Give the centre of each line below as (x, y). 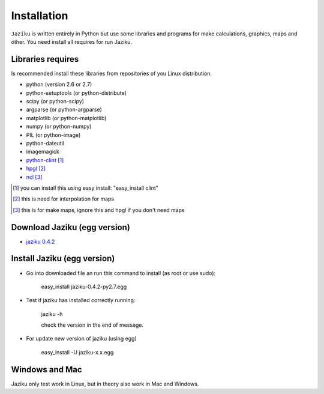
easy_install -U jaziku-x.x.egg (77, 352)
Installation (40, 16)
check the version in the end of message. (92, 325)
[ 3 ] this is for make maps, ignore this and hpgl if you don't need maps (99, 210)
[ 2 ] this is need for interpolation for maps (63, 199)
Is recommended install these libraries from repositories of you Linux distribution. (112, 73)
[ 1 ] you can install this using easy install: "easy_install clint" (86, 188)
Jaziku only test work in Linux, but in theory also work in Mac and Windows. (105, 384)
